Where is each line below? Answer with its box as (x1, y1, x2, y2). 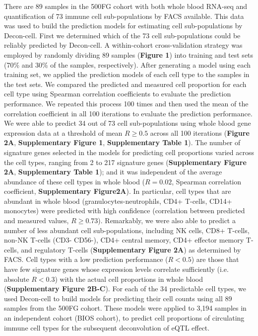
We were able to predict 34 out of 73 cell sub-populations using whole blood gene (4, 118, 251, 128)
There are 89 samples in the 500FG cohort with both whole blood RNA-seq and (4, 1, 248, 11)
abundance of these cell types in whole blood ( (4, 176, 145, 186)
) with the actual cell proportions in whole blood (55, 273, 203, 284)
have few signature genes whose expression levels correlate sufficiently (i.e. (4, 264, 229, 274)
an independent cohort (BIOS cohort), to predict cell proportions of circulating (4, 313, 245, 323)
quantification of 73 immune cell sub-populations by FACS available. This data (4, 10, 244, 21)
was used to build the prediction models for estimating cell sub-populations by (4, 20, 243, 31)
